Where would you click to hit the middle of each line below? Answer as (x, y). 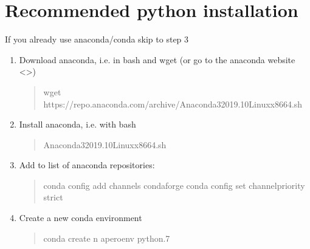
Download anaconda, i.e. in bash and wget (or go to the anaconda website (157, 59)
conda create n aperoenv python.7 (107, 238)
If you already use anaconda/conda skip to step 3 (97, 39)
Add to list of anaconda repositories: (87, 165)
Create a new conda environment (81, 218)
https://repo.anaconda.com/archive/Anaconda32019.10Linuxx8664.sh (173, 104)
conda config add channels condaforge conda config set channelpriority (174, 185)
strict (53, 197)
